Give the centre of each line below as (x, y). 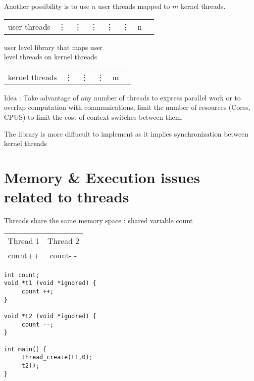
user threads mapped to (134, 6)
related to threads (67, 197)
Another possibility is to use (47, 6)
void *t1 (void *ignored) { (50, 283)
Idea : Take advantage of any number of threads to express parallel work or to (123, 97)
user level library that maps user (53, 47)
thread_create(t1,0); (57, 357)
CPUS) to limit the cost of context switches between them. (94, 117)
